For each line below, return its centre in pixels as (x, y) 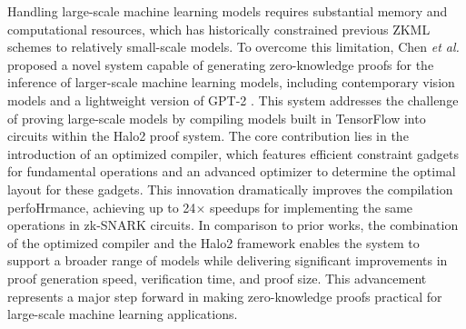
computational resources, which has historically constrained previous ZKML (219, 29)
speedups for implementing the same (311, 207)
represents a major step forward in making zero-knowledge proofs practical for (225, 296)
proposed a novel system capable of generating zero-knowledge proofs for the (221, 64)
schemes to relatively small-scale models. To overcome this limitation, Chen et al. (233, 47)
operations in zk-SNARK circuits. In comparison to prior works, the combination (233, 225)
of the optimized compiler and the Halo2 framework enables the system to (213, 242)
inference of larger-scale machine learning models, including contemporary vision (231, 82)
